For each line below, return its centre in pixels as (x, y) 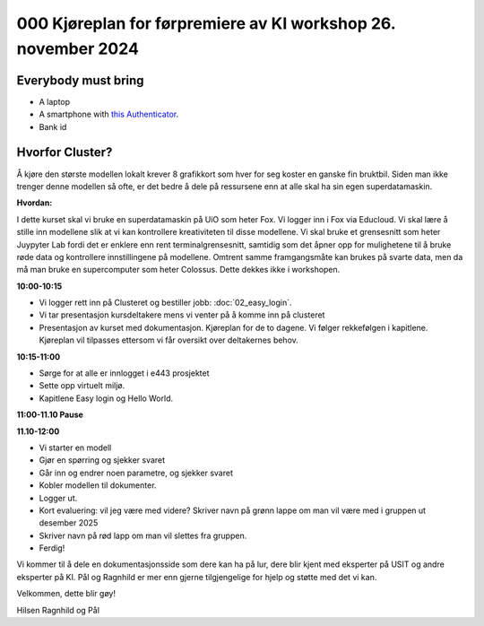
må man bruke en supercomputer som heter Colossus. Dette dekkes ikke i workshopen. (178, 270)
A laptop (55, 101)
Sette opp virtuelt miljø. (82, 386)
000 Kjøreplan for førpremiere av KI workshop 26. (206, 23)
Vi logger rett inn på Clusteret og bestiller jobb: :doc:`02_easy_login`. (165, 303)
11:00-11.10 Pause (50, 415)
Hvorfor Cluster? (65, 152)
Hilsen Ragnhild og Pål (58, 610)
